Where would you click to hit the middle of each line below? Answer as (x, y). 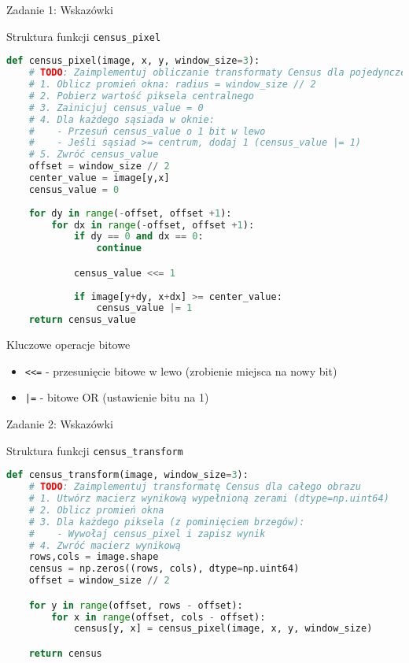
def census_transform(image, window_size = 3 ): (127, 475)
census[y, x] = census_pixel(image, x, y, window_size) (223, 629)
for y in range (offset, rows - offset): (136, 605)
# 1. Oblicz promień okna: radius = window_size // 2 (172, 84)
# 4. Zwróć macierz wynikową (105, 545)
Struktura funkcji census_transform (95, 450)
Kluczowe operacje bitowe (68, 344)
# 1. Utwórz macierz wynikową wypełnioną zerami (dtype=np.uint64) (209, 499)
